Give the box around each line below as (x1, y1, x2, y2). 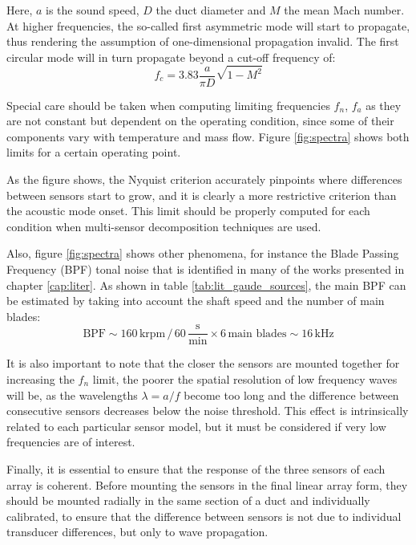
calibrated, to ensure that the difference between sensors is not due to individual (6, 507, 402, 524)
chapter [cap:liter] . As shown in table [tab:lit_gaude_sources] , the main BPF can (6, 276, 406, 293)
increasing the (6, 371, 75, 387)
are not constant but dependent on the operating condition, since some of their (6, 112, 394, 129)
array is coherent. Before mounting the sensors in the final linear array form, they (6, 476, 408, 493)
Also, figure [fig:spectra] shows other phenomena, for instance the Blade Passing (6, 245, 399, 262)
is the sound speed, (46, 2, 139, 18)
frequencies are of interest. (6, 433, 135, 450)
